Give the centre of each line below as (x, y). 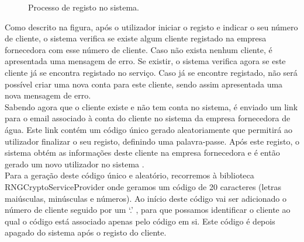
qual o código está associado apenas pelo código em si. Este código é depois (140, 221)
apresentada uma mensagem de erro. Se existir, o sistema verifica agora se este (145, 61)
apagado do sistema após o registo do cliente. (86, 232)
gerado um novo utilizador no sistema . (75, 164)
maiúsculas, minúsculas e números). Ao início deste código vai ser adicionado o (146, 198)
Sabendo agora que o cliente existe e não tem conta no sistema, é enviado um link (151, 106)
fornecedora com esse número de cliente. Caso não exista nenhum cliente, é (139, 49)
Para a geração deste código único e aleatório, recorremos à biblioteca (129, 175)
